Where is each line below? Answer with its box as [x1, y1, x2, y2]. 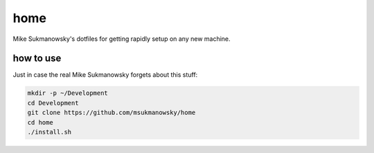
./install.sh [27, 128, 72, 136]
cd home [27, 118, 53, 126]
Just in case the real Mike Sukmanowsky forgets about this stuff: [12, 71, 198, 79]
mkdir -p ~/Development [27, 89, 109, 97]
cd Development [27, 99, 79, 107]
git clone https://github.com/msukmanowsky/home [27, 109, 196, 117]
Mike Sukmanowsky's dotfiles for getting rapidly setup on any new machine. [12, 35, 231, 43]
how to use [12, 53, 62, 64]
